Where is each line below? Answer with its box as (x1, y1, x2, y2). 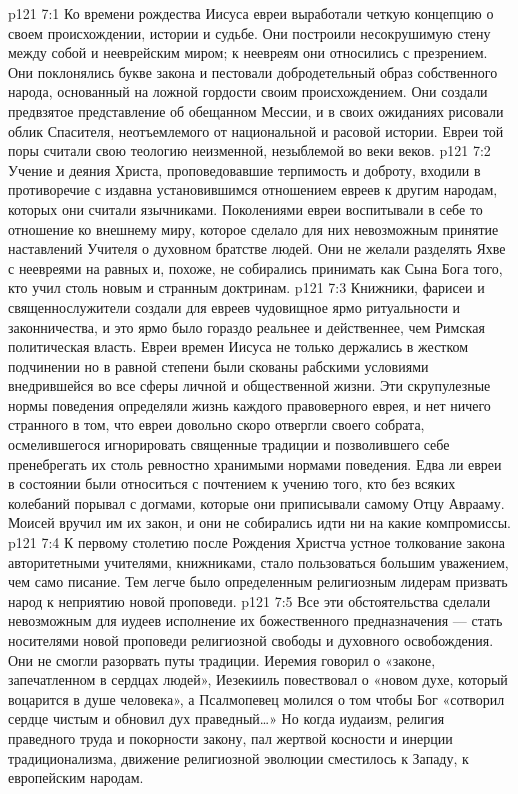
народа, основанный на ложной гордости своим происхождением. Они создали (8, 81, 488, 102)
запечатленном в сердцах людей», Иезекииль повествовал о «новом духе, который (8, 669, 508, 690)
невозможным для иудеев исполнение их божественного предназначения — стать (8, 610, 503, 631)
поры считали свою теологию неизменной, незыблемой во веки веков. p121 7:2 (8, 140, 491, 161)
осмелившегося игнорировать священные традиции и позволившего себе (8, 434, 450, 455)
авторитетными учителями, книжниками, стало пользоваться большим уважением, (8, 551, 509, 572)
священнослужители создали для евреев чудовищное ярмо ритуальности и (8, 296, 461, 317)
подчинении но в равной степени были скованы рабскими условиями (8, 355, 429, 376)
